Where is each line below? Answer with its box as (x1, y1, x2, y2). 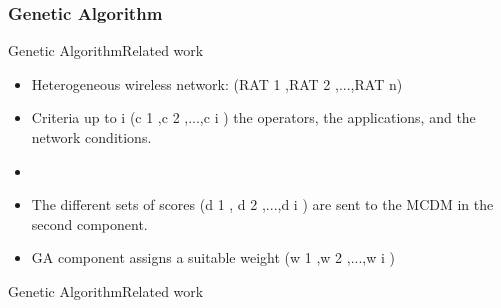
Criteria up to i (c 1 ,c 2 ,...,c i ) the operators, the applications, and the (31, 107, 476, 128)
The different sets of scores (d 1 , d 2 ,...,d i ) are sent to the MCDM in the (31, 194, 494, 215)
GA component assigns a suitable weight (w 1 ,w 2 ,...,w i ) (31, 247, 395, 268)
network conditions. (31, 127, 152, 147)
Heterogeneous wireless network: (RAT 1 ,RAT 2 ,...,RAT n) (31, 73, 403, 94)
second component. (31, 213, 148, 234)
